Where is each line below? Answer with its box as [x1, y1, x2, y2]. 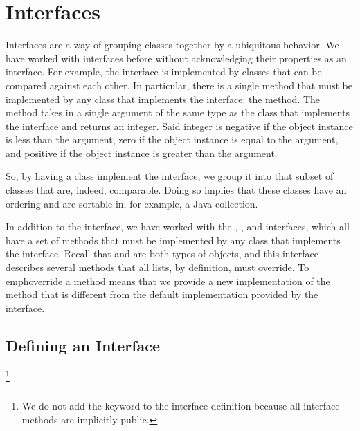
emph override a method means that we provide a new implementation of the [6, 273, 330, 288]
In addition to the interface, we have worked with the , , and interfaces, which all [6, 219, 350, 234]
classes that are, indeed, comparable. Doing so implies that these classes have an [6, 183, 347, 197]
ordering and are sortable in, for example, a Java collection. [6, 196, 258, 210]
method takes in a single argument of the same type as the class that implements [6, 105, 350, 120]
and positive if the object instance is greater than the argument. [6, 145, 278, 160]
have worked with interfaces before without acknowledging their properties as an [6, 51, 347, 65]
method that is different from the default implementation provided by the [6, 287, 318, 302]
